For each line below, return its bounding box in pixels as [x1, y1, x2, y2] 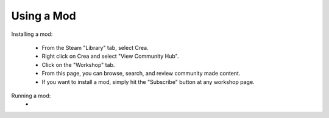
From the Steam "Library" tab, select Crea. [41, 44, 149, 51]
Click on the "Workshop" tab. [41, 61, 115, 68]
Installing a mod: [11, 30, 53, 38]
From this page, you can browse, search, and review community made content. [41, 70, 241, 77]
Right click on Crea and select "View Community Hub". [41, 52, 179, 60]
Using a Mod [11, 9, 76, 23]
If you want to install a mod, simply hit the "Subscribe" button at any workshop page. [41, 78, 255, 85]
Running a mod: [11, 92, 51, 99]
